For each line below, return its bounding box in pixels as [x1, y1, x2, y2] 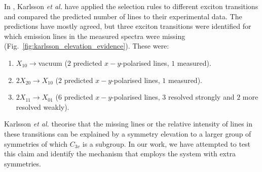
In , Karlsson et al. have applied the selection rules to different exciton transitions [4, 1, 258, 11]
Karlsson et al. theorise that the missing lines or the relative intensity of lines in [4, 118, 253, 129]
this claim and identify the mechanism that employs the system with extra [4, 148, 236, 159]
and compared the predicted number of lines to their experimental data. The [4, 11, 242, 21]
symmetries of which [4, 138, 68, 149]
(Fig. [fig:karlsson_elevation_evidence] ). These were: [4, 40, 169, 51]
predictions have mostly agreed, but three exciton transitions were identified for [4, 21, 251, 31]
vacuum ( [38, 57, 67, 68]
